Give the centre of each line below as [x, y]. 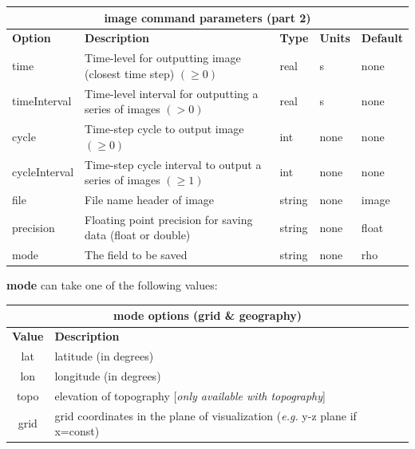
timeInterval [42, 101]
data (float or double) [138, 235]
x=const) [77, 431]
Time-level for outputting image [163, 58]
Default [382, 38]
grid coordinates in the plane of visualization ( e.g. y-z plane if [206, 415]
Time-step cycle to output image [164, 129]
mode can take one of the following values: [112, 285]
